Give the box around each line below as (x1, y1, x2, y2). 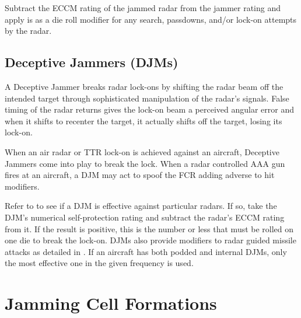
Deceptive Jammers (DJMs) (5, 53, 178, 71)
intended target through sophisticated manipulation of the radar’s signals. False (5, 92, 289, 104)
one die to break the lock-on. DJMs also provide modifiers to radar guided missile (5, 234, 296, 246)
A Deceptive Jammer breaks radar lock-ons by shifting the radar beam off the (5, 80, 283, 92)
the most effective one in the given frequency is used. (5, 257, 194, 269)
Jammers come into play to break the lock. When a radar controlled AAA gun (5, 157, 285, 169)
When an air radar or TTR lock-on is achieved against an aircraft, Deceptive (5, 145, 279, 158)
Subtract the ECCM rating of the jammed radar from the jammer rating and (5, 2, 281, 13)
